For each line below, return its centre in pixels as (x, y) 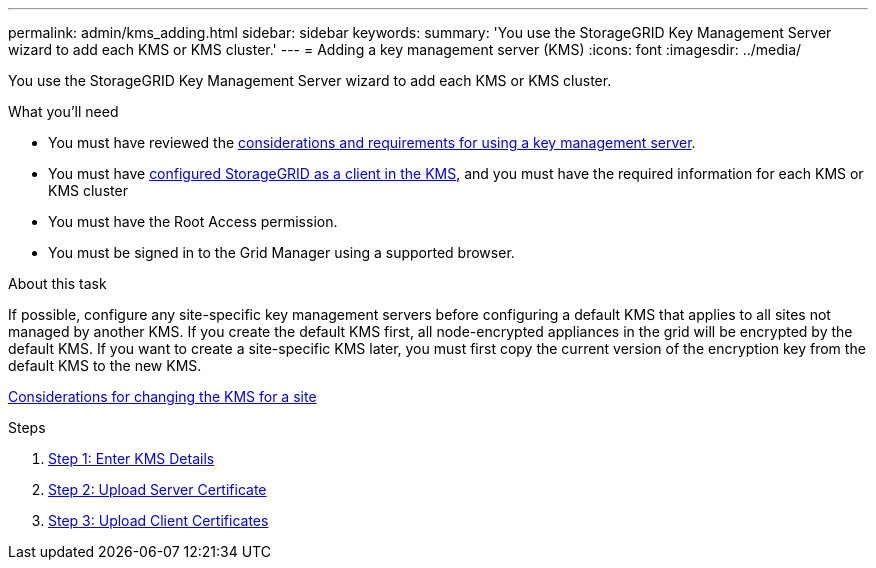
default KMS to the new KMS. (105, 365)
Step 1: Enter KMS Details (131, 458)
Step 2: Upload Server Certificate (157, 489)
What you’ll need (63, 111)
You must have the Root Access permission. (193, 221)
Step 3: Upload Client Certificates (158, 520)
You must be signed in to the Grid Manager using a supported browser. (281, 252)
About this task (57, 283)
